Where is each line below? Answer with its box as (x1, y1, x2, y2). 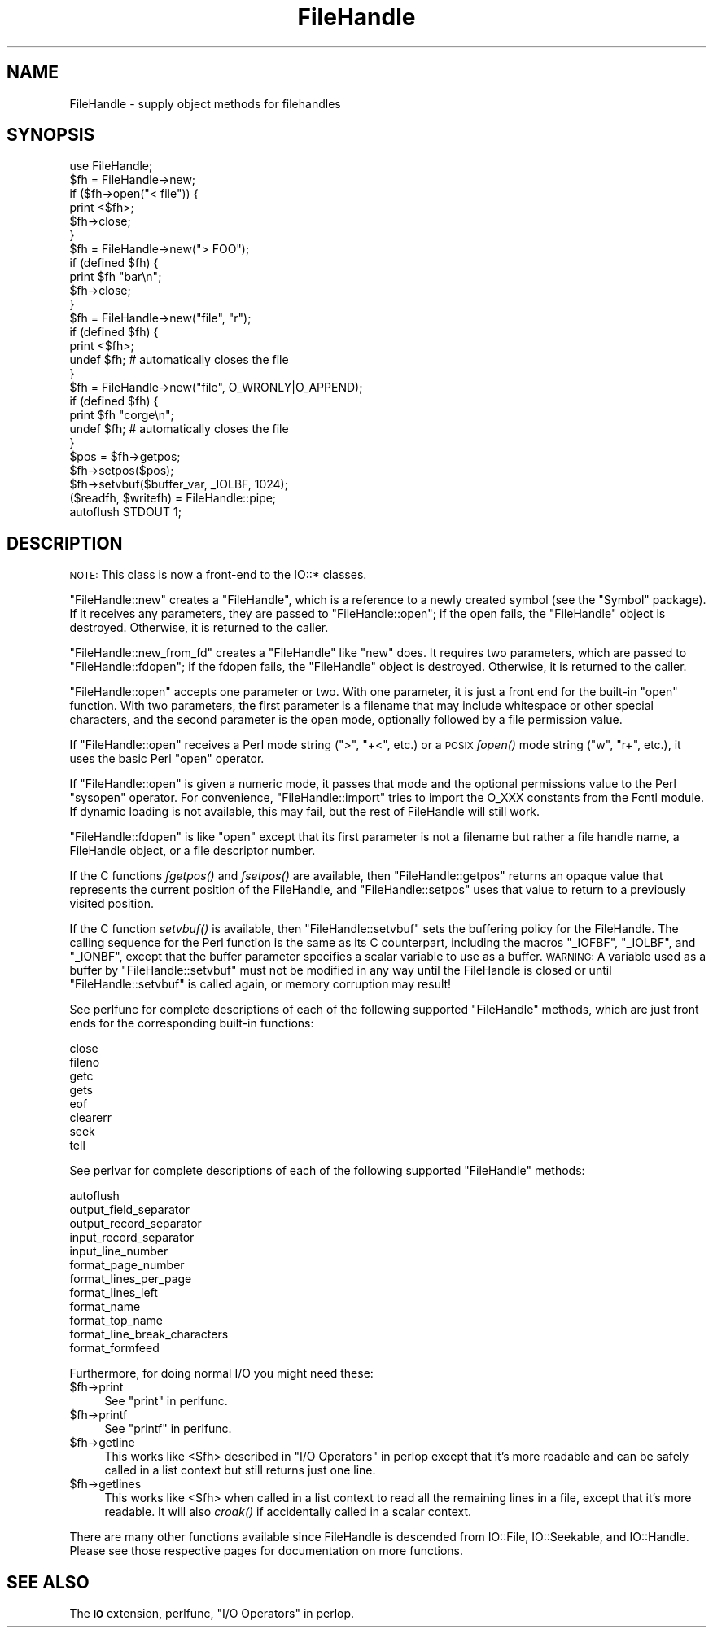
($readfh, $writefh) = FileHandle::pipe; (69, 491, 277, 506)
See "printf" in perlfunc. (104, 1422, 232, 1436)
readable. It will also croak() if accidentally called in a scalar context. (104, 1505, 472, 1519)
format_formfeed (69, 1341, 160, 1356)
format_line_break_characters (69, 1327, 229, 1342)
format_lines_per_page (69, 1272, 192, 1286)
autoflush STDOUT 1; (69, 505, 182, 519)
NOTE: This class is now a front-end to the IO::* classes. (69, 567, 367, 582)
